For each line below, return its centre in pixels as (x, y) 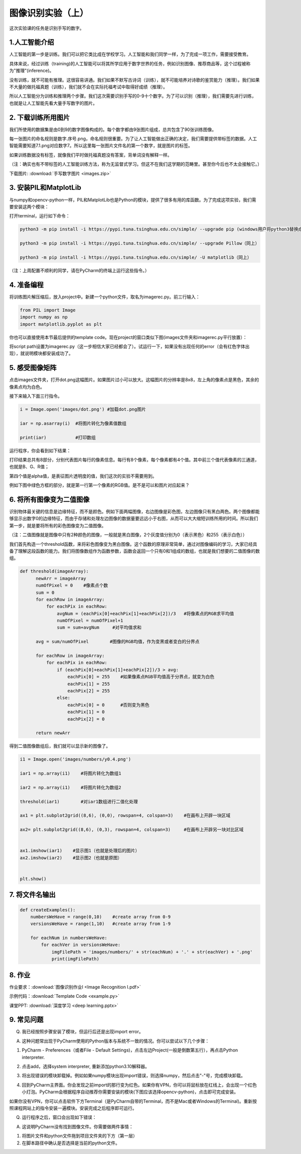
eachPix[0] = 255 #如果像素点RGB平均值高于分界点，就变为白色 (141, 677)
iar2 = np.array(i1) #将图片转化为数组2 (70, 787)
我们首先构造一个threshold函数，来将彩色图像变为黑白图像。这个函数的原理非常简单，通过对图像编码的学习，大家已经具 (133, 544)
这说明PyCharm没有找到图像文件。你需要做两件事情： (78, 1126)
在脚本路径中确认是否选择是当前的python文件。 (71, 1143)
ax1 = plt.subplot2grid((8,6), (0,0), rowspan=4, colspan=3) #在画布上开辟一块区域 (125, 816)
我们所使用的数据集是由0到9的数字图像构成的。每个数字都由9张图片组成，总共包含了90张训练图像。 (113, 129)
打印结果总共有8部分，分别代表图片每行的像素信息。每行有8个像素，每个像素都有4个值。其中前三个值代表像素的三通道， (134, 459)
